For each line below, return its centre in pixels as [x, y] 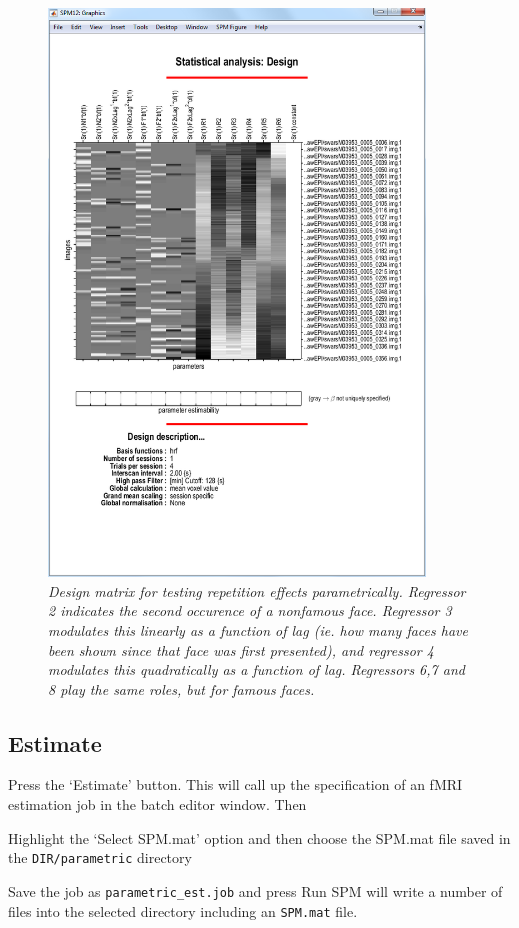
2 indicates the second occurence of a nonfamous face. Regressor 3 [250, 610]
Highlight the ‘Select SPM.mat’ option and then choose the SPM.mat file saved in [259, 837]
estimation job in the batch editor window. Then [157, 804]
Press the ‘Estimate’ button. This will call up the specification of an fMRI [235, 784]
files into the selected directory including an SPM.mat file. [183, 910]
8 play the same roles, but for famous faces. [181, 688]
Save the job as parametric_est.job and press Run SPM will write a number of [255, 890]
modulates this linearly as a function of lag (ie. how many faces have [258, 629]
